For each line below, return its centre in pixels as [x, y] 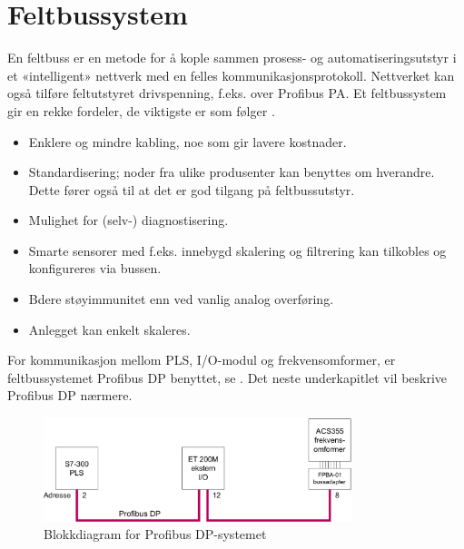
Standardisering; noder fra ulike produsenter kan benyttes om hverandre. [232, 172]
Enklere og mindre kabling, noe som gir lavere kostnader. [188, 141]
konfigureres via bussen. [95, 268]
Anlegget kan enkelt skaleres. [109, 329]
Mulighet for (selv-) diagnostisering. [128, 220]
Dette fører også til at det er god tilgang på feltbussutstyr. [192, 189]
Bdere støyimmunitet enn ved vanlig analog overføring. [181, 299]
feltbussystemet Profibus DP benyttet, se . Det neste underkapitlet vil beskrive [227, 377]
